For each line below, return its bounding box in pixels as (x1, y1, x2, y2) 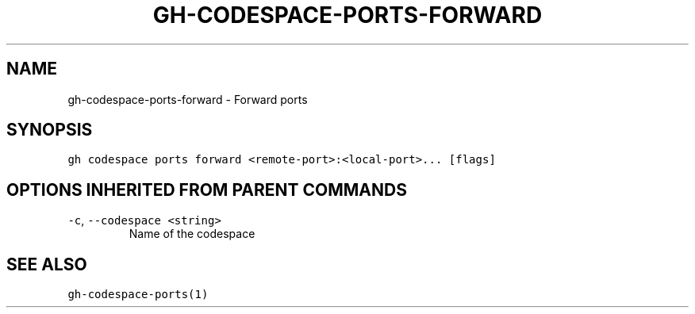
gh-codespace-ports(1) (67, 288, 209, 301)
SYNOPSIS (6, 120, 93, 140)
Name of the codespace (129, 227, 255, 241)
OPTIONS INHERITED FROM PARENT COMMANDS (6, 179, 407, 200)
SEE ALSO (6, 254, 87, 274)
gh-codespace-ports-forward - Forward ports (67, 92, 308, 106)
